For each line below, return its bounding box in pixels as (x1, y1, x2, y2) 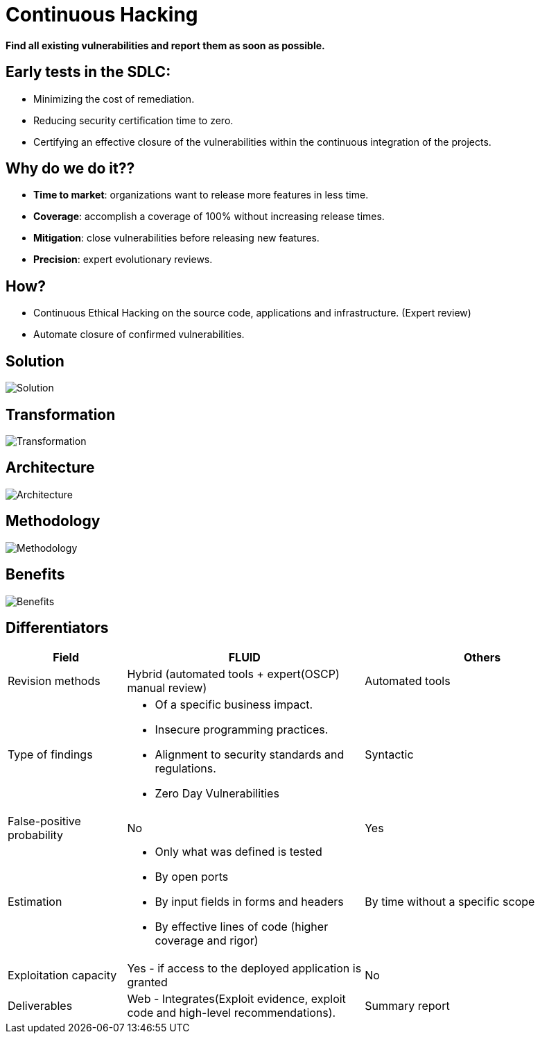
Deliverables (8, 999, 73, 1013)
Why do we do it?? (6, 160, 135, 178)
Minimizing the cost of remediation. (33, 92, 195, 105)
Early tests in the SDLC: (6, 63, 171, 81)
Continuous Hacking (6, 3, 198, 26)
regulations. (155, 761, 216, 776)
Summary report (365, 999, 450, 1013)
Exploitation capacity (8, 968, 117, 983)
